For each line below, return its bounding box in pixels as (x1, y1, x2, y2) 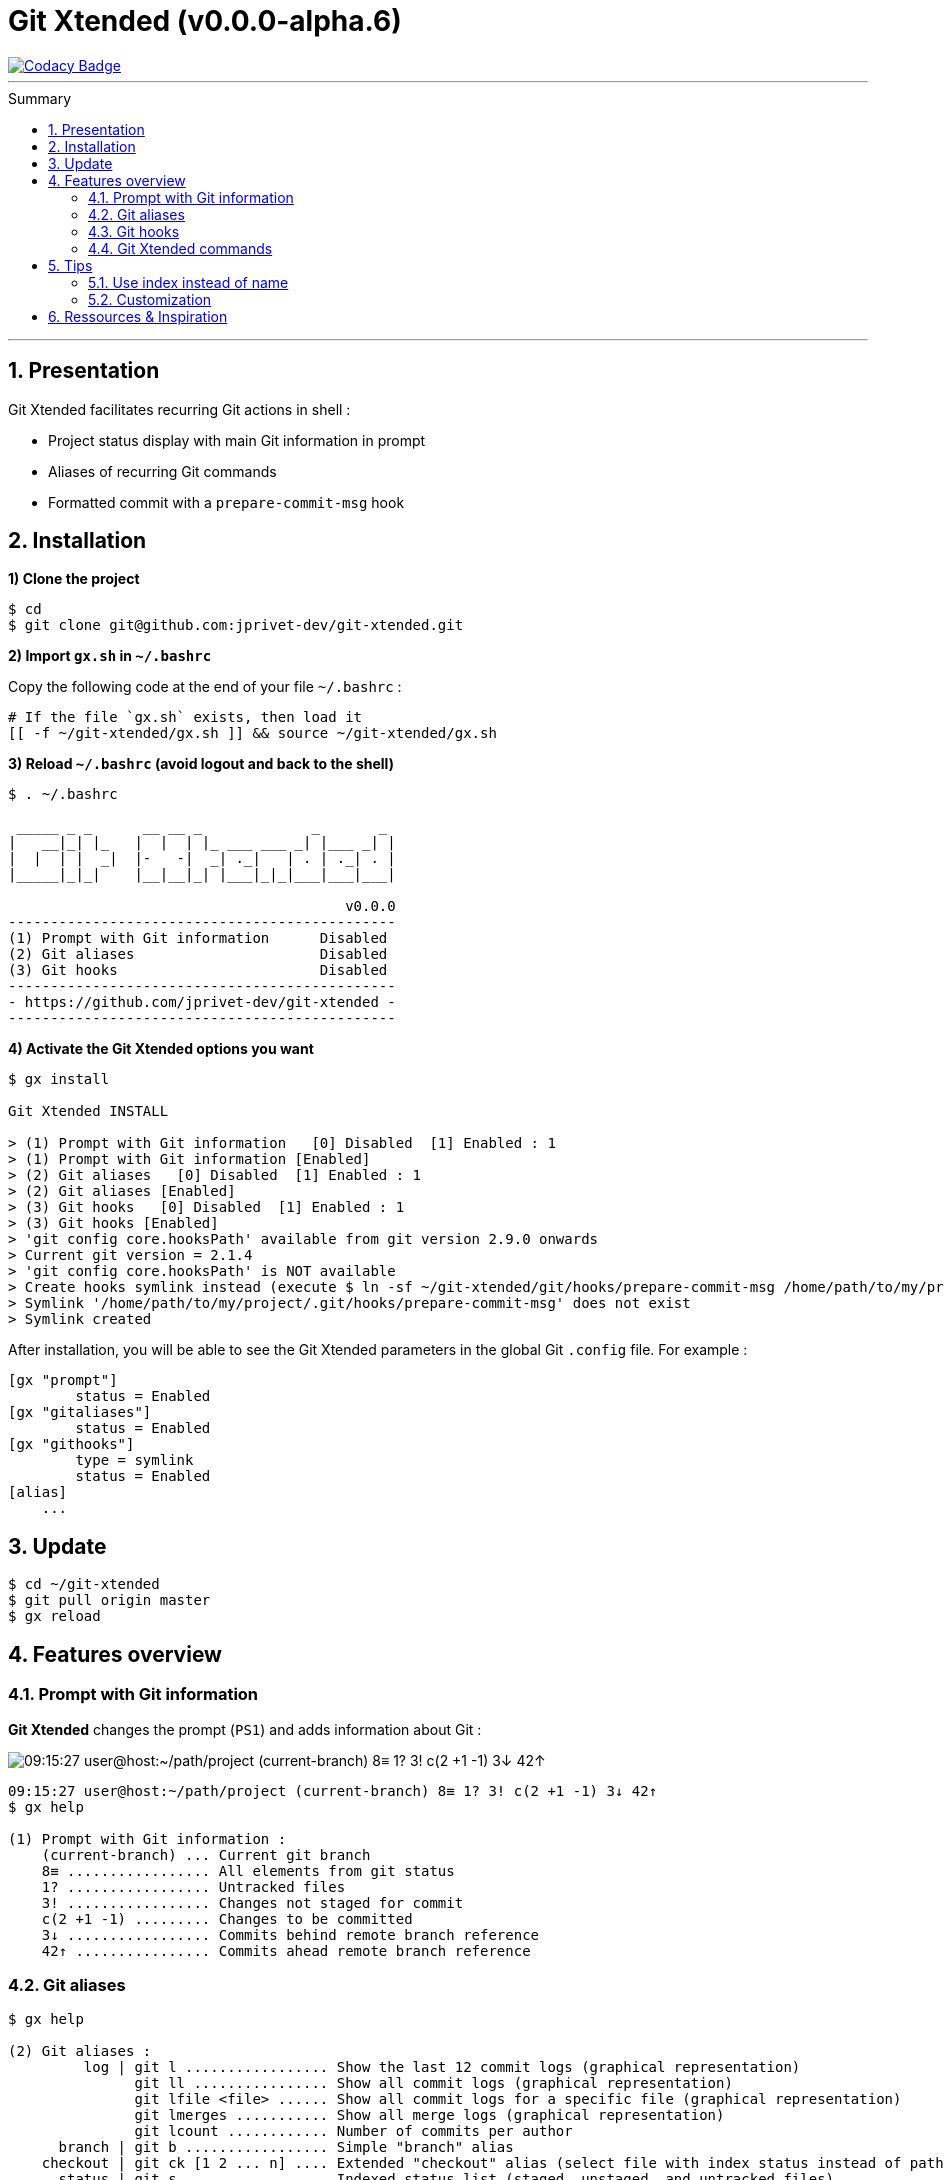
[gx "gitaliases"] (8, 1404, 152, 1421)
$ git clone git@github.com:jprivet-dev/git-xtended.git (8, 617, 464, 634)
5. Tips (48, 256, 93, 274)
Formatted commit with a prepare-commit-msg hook (48, 493, 405, 511)
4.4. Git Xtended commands (88, 239, 273, 257)
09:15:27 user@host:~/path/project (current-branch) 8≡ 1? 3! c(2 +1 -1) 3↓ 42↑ (8, 1782, 658, 1799)
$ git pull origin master (8, 1592, 211, 1609)
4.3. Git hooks (88, 222, 180, 240)
